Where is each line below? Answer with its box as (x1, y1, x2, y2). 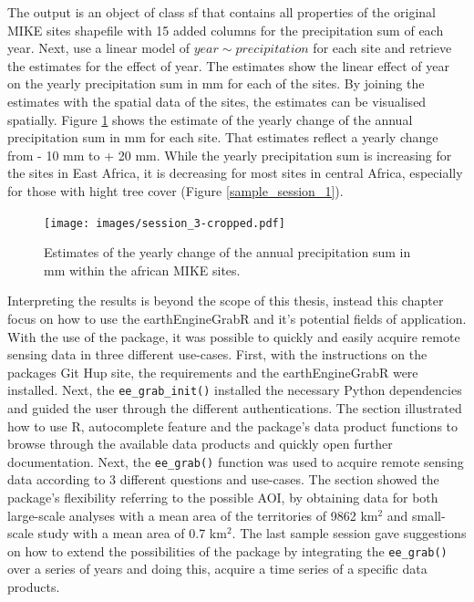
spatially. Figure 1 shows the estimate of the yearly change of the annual (7, 109, 413, 129)
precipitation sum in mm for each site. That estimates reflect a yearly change (7, 128, 438, 147)
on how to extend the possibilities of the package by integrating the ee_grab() (7, 541, 448, 560)
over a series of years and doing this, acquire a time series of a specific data (7, 559, 428, 578)
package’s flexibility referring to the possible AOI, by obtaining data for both (7, 488, 438, 507)
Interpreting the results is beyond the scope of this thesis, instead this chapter (7, 291, 444, 310)
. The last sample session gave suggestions (232, 524, 467, 543)
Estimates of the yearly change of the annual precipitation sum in (44, 243, 411, 262)
